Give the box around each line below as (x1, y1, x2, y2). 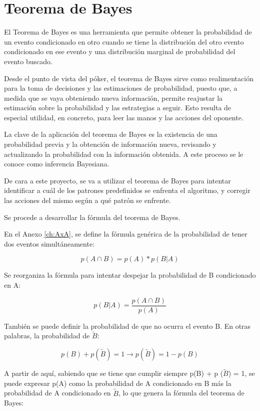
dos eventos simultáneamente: (4, 238, 95, 249)
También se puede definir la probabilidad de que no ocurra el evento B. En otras (4, 320, 251, 331)
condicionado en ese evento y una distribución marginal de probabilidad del (4, 46, 235, 57)
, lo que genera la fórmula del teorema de (118, 387, 244, 398)
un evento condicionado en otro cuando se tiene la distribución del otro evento (4, 36, 244, 47)
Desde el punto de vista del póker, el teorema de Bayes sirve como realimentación (4, 73, 253, 83)
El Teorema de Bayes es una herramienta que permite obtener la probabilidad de (4, 27, 252, 37)
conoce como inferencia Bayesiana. (4, 158, 109, 169)
